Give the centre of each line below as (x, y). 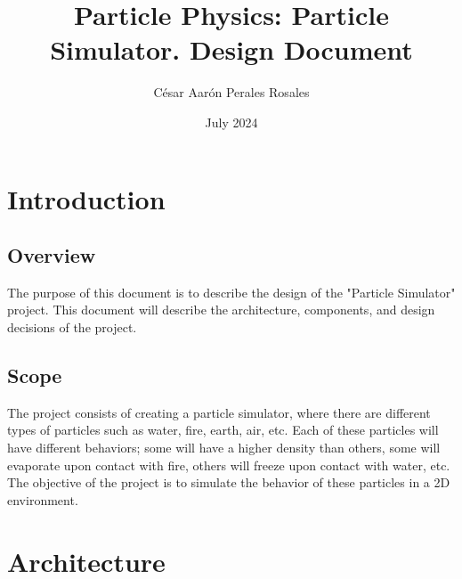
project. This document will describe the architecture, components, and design (221, 310)
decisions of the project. (72, 327)
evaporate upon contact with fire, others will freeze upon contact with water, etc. (229, 465)
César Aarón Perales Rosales (231, 92)
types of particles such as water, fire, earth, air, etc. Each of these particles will (223, 430)
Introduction (86, 198)
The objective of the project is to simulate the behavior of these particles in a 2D (229, 482)
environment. (43, 499)
